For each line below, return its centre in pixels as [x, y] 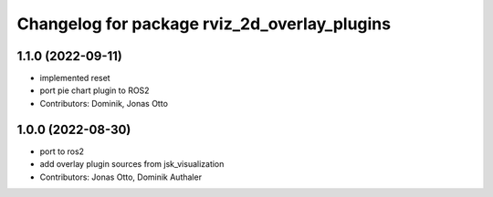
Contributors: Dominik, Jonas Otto [104, 103]
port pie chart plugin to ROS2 [94, 90]
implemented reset [75, 78]
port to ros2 [62, 151]
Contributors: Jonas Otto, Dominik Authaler [121, 177]
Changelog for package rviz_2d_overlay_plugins [204, 24]
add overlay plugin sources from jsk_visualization [132, 164]
